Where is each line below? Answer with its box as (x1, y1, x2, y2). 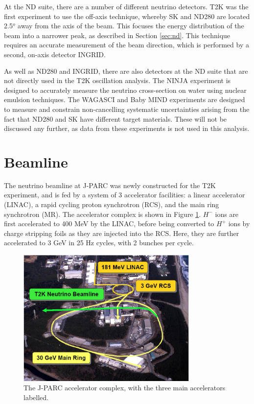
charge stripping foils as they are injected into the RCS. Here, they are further (4, 228, 239, 238)
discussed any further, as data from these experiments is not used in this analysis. (4, 123, 250, 133)
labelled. (23, 392, 48, 402)
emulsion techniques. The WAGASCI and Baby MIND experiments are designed (4, 94, 245, 105)
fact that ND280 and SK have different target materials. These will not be (4, 113, 227, 124)
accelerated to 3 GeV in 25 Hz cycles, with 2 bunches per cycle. (4, 237, 194, 248)
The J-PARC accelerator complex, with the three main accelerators (23, 383, 226, 393)
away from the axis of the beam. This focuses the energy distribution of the (18, 21, 244, 31)
